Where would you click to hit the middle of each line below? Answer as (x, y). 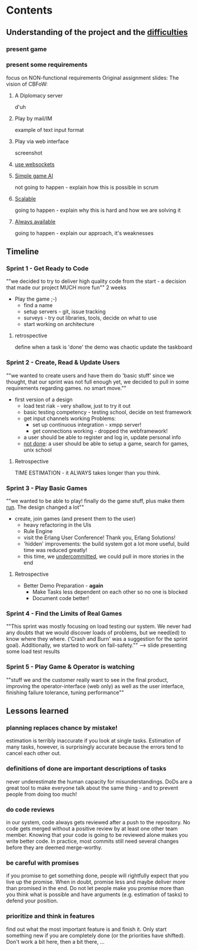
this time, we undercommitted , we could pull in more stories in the (104, 556)
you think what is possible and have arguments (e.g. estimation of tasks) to (98, 895)
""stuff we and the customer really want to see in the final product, (87, 680)
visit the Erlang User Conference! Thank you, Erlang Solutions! (100, 538)
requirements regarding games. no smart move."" (66, 388)
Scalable (25, 198)
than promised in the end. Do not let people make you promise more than (95, 888)
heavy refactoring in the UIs (57, 525)
